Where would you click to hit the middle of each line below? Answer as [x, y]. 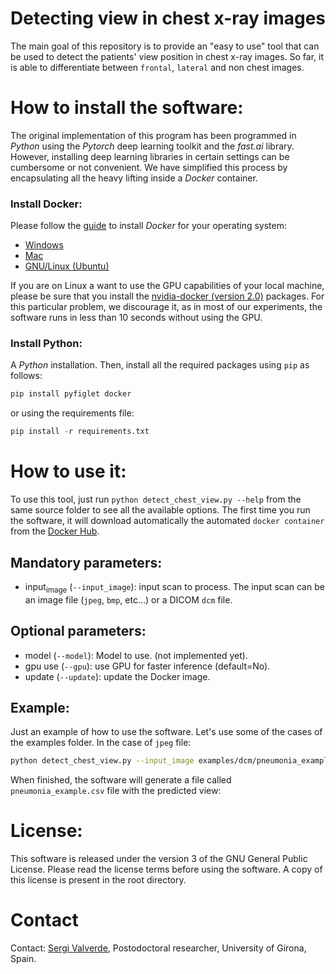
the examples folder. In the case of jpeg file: [101, 743]
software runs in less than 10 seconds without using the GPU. [136, 318]
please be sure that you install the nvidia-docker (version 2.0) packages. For [167, 296]
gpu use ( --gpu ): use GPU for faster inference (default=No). [147, 666]
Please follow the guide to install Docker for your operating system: [149, 226]
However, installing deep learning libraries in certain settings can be [150, 156]
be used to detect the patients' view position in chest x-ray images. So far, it [167, 56]
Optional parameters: [78, 631]
